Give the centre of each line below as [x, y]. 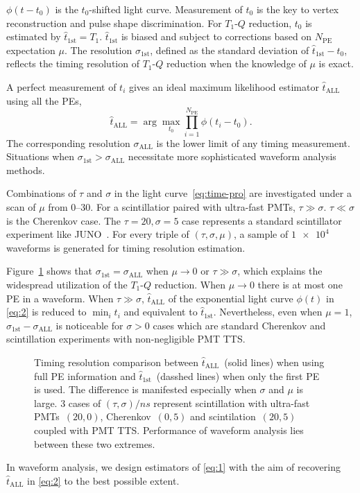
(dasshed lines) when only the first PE [238, 375]
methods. [26, 170]
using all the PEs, [44, 100]
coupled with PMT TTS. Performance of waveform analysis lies [169, 430]
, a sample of [261, 234]
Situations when [41, 156]
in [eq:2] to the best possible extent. [103, 480]
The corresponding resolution [68, 142]
